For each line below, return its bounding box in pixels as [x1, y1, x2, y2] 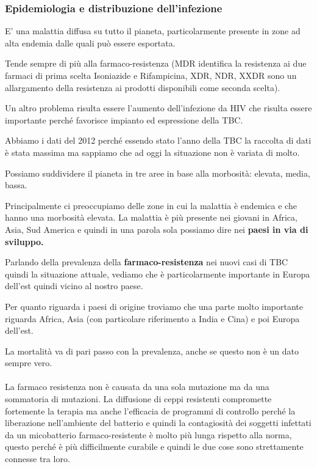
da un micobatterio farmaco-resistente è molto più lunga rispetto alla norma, [5, 428, 292, 441]
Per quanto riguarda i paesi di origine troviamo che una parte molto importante [5, 300, 304, 312]
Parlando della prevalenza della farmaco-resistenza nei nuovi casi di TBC [5, 256, 288, 268]
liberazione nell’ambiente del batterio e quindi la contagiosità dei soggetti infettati [5, 416, 312, 429]
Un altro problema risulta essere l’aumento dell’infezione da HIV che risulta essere [5, 101, 312, 114]
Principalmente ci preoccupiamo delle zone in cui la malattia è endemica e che [5, 199, 297, 211]
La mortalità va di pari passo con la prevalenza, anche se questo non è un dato [5, 344, 299, 357]
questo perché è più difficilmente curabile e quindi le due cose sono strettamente [5, 440, 304, 453]
